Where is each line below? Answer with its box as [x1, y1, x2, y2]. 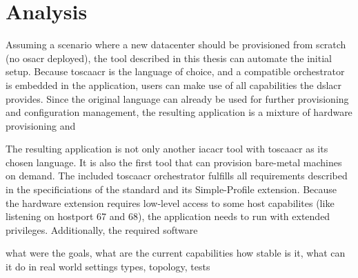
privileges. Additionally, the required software [6, 222, 198, 237]
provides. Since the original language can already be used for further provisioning [6, 91, 349, 106]
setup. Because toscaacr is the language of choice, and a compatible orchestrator [6, 64, 345, 79]
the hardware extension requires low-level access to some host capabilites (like [6, 195, 335, 210]
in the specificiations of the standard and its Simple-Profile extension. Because [6, 182, 337, 197]
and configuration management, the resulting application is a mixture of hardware [6, 105, 352, 119]
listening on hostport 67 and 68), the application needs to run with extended [6, 209, 330, 224]
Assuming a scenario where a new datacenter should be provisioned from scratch [6, 37, 346, 52]
